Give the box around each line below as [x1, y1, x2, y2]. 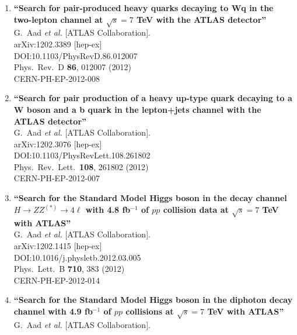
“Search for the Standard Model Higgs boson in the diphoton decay [13, 293, 293, 306]
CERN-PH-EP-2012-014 [13, 274, 100, 286]
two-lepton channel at [13, 13, 103, 25]
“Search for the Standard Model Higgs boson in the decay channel [13, 192, 287, 204]
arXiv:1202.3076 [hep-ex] [13, 137, 102, 150]
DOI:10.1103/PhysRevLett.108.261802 [13, 149, 151, 161]
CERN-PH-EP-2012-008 [13, 72, 100, 84]
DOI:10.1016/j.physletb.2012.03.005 [13, 251, 141, 263]
